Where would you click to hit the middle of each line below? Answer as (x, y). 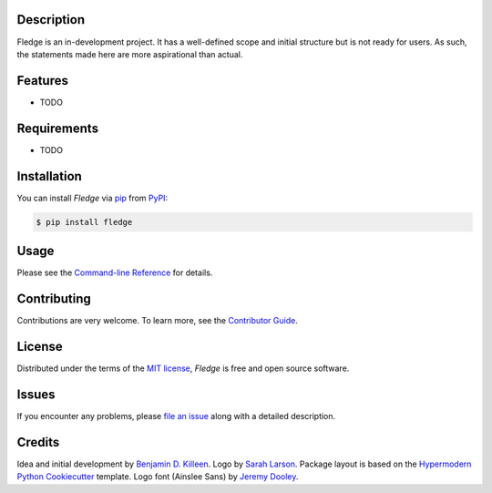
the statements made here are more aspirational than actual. (130, 54)
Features (42, 81)
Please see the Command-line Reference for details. (115, 272)
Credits (38, 442)
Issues (36, 394)
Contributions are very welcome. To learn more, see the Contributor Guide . (157, 321)
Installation (49, 176)
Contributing (54, 298)
